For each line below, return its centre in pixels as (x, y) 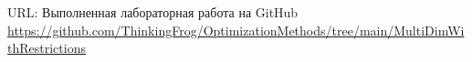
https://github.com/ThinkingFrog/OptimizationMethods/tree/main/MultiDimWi (236, 30)
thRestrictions (47, 48)
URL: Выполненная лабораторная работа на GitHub (153, 12)
